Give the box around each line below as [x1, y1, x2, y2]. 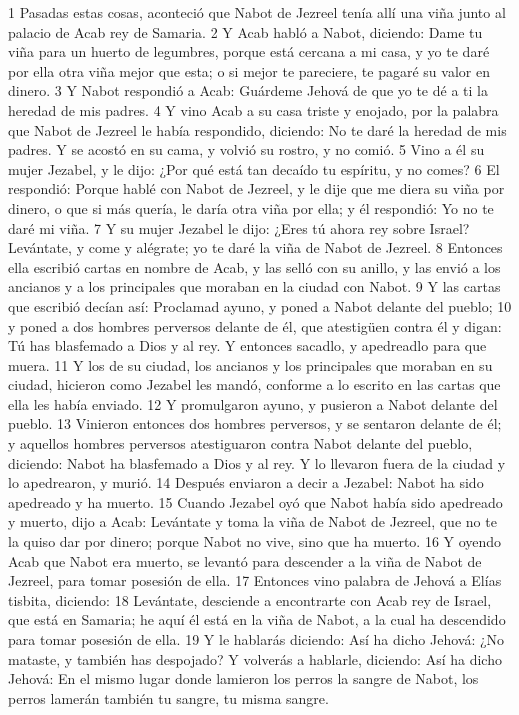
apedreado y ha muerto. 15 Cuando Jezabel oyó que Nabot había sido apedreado [8, 491, 503, 512]
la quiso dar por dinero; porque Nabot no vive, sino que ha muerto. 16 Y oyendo [8, 531, 502, 552]
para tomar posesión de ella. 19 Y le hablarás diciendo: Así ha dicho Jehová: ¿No [8, 629, 505, 649]
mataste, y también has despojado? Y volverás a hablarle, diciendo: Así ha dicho [8, 648, 502, 669]
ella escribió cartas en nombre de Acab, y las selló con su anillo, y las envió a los [8, 256, 501, 277]
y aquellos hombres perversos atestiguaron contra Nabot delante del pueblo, [8, 433, 473, 454]
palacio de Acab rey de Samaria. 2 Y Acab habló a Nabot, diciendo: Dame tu [8, 21, 483, 42]
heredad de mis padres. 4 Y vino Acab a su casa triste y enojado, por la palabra [8, 99, 499, 120]
